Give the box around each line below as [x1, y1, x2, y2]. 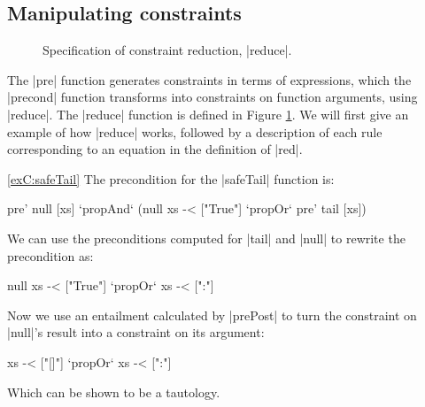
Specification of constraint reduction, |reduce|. [42, 41, 292, 59]
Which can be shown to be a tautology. [7, 382, 220, 401]
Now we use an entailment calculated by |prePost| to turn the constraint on [7, 305, 417, 324]
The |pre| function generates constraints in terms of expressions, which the [7, 70, 412, 88]
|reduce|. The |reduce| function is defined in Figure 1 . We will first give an [7, 104, 409, 123]
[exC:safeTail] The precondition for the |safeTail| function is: [7, 169, 335, 188]
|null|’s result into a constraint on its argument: [7, 323, 265, 342]
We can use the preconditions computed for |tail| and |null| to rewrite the [7, 228, 406, 247]
